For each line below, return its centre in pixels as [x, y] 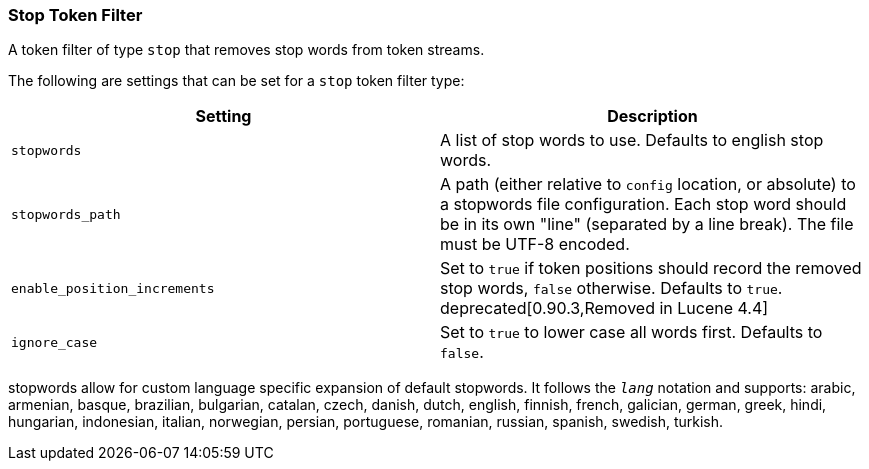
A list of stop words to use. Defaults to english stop [632, 140]
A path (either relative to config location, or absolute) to [648, 184]
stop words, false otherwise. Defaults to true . [611, 288]
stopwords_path [66, 214]
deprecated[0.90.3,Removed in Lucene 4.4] [604, 308]
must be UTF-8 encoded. [535, 244]
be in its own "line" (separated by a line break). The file [647, 224]
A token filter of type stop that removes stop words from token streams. [246, 50]
